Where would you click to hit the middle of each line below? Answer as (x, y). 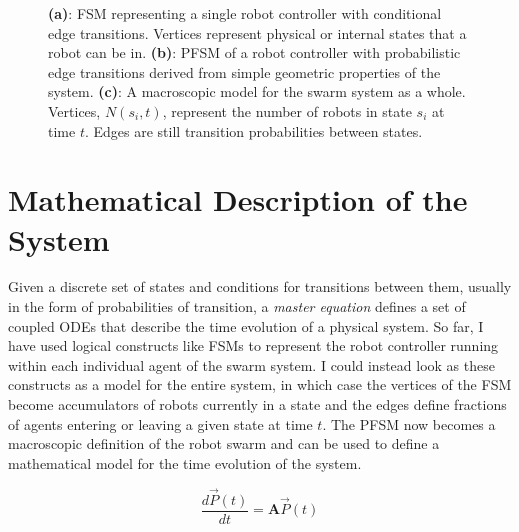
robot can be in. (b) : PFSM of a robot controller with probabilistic (254, 52)
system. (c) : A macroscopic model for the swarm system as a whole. (257, 91)
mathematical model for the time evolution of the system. (185, 462)
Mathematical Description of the (238, 199)
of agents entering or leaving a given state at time (160, 423)
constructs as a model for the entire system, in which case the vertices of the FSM (260, 384)
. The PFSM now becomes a (409, 423)
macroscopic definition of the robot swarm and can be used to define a (224, 443)
